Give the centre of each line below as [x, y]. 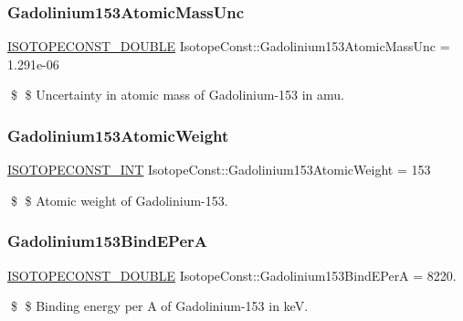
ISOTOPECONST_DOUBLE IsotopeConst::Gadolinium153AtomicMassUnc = [229, 46]
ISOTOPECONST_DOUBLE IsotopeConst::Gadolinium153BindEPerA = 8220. [232, 275]
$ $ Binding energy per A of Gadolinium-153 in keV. [159, 306]
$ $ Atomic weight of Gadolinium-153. [119, 200]
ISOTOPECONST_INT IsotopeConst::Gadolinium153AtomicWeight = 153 [219, 170]
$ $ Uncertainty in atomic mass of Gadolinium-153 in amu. [178, 95]
